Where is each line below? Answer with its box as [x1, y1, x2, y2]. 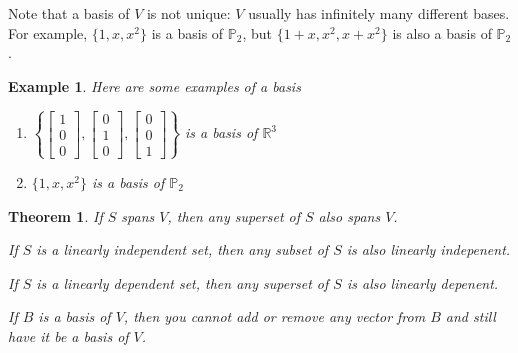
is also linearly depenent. [346, 272, 499, 293]
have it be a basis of [8, 325, 129, 346]
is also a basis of [392, 22, 492, 43]
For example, [8, 22, 88, 43]
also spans [318, 205, 381, 226]
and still [445, 306, 496, 327]
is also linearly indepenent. [346, 239, 511, 260]
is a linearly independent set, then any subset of [36, 239, 329, 260]
